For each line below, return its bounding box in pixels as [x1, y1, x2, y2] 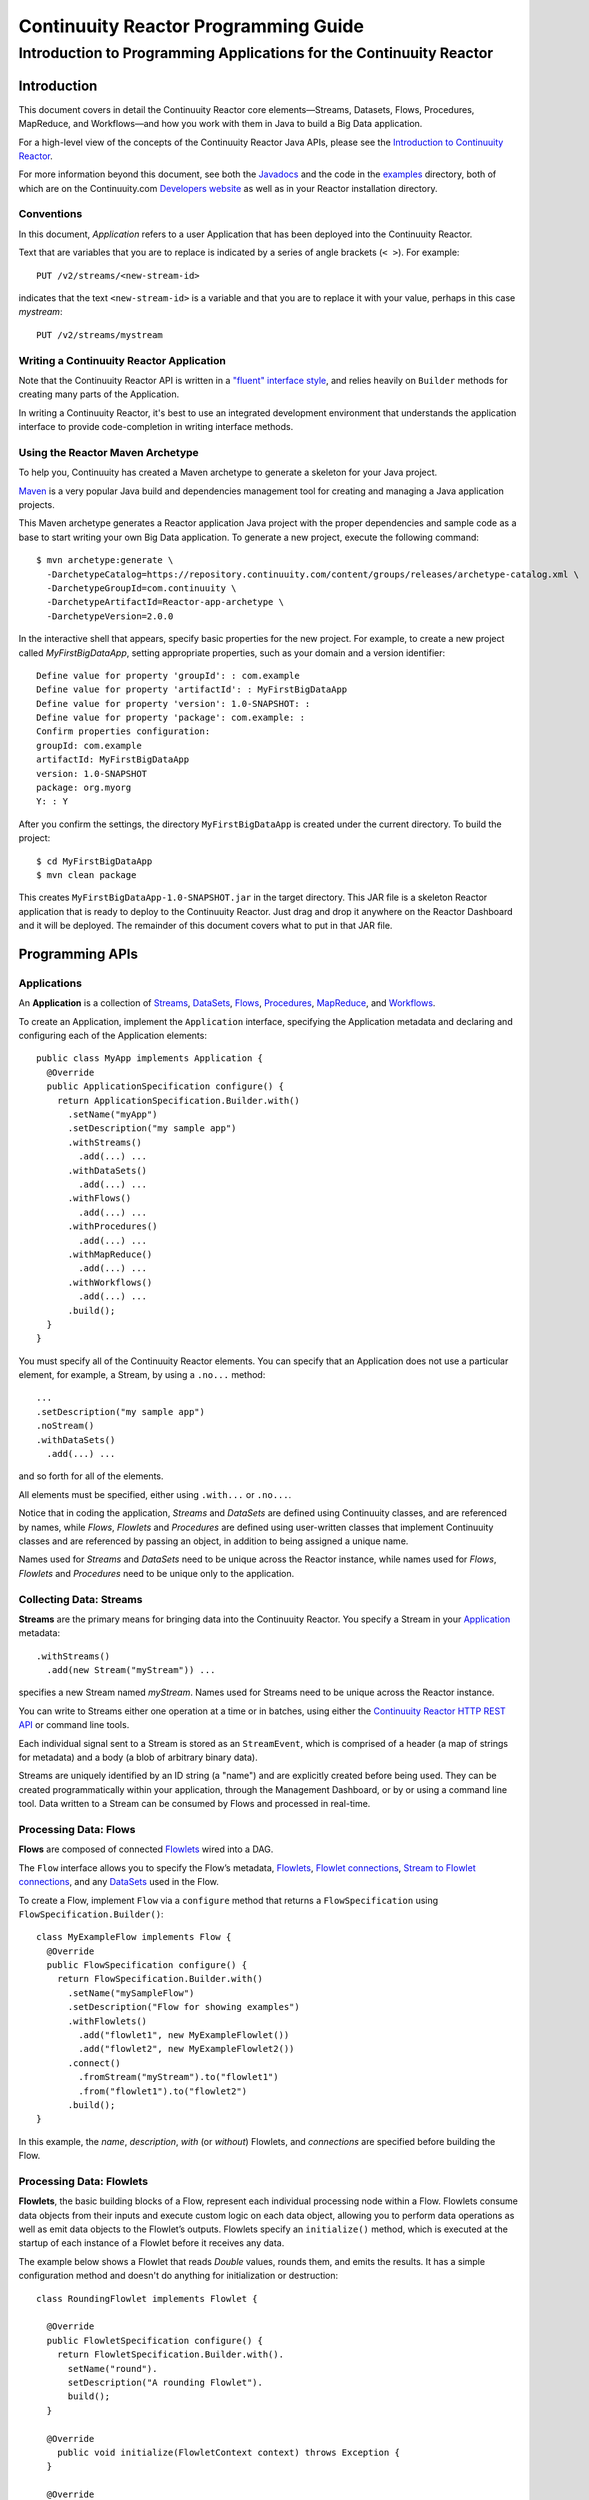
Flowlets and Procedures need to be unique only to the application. [18, 1567, 295, 1579]
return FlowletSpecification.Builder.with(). [56, 2349, 285, 2360]
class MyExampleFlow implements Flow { [36, 1931, 232, 1943]
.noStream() [36, 1420, 95, 1432]
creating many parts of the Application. [18, 388, 180, 400]
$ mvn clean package [36, 869, 137, 880]
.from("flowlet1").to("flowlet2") [78, 2085, 248, 2097]
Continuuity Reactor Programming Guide [18, 15, 365, 37]
